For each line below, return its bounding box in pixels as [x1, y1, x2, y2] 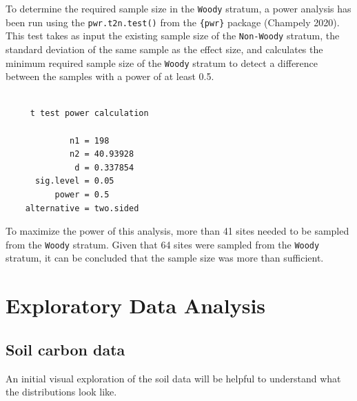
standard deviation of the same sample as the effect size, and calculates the [6, 41, 323, 56]
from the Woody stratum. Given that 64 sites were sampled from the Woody [6, 237, 320, 251]
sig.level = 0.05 [34, 176, 114, 186]
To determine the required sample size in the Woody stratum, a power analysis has [6, 1, 351, 15]
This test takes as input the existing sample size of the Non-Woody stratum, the [6, 28, 340, 43]
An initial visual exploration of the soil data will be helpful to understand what [6, 371, 341, 385]
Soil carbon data [6, 338, 125, 360]
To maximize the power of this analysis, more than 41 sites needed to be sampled [6, 224, 349, 238]
